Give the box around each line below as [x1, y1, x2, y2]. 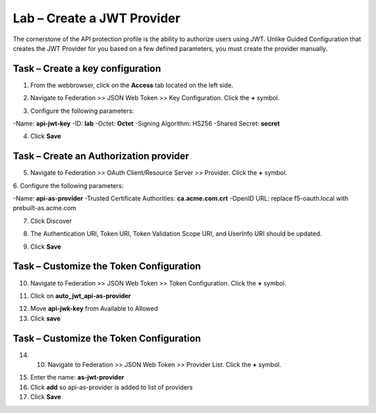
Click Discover [30, 217, 72, 225]
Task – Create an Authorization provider [13, 150, 189, 162]
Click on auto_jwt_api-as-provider [30, 291, 132, 299]
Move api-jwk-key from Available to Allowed [30, 304, 158, 313]
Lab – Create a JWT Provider [13, 10, 181, 26]
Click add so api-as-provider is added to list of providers [30, 383, 193, 391]
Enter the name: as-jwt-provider [30, 373, 125, 382]
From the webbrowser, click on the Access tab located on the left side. [30, 81, 233, 89]
